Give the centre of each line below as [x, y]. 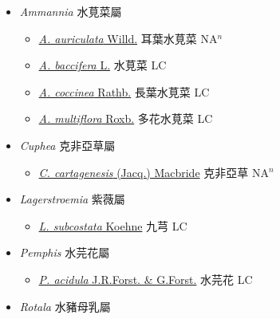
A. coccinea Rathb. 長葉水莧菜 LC [124, 91]
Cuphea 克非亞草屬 [67, 145]
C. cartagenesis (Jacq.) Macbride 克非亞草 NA [154, 172]
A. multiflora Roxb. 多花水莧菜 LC [126, 118]
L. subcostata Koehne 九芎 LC [113, 225]
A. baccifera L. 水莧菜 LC [103, 65]
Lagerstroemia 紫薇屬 [72, 199]
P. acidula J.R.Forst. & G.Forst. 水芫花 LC [146, 279]
